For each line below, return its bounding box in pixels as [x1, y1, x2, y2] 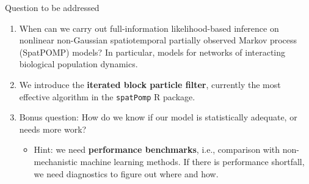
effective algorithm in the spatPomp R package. [19, 90, 195, 103]
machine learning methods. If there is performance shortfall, [80, 155, 305, 167]
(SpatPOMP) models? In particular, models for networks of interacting [19, 45, 286, 58]
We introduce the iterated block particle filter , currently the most [19, 78, 281, 90]
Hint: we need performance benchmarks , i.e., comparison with [34, 143, 280, 156]
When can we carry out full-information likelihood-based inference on [19, 21, 279, 34]
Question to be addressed [5, 1, 100, 13]
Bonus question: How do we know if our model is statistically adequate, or [19, 111, 297, 123]
